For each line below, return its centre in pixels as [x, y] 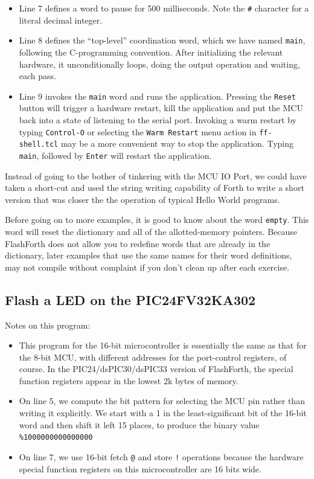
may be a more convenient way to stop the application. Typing [177, 143]
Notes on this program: [48, 325]
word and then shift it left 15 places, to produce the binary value [139, 424]
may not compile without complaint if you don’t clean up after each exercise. [147, 267]
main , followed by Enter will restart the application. [115, 155]
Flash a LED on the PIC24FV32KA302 [130, 299]
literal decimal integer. [61, 20]
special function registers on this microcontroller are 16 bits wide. [140, 468]
